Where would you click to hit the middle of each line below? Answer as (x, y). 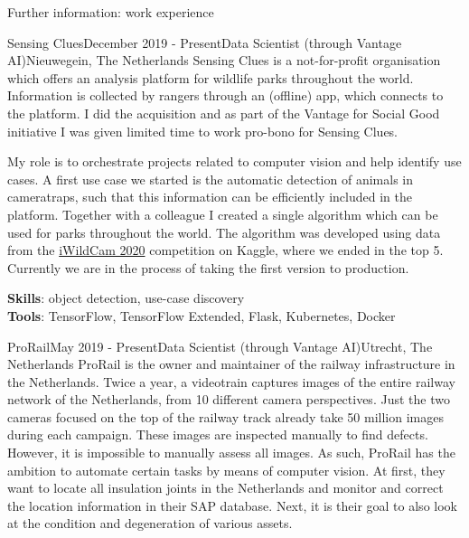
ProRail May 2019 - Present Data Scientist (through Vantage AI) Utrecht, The (220, 346)
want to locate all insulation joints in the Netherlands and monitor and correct (225, 488)
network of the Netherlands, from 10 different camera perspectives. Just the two (229, 399)
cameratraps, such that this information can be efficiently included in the (210, 197)
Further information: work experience (111, 12)
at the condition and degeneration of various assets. (150, 523)
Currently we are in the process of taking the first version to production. (208, 267)
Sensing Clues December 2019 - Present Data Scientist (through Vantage (205, 42)
